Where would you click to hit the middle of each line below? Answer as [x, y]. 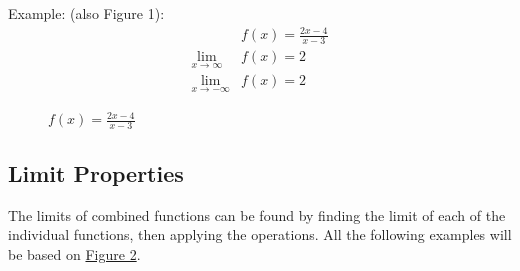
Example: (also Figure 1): [86, 13]
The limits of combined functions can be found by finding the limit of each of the [257, 214]
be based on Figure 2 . [74, 253]
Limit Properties [96, 172]
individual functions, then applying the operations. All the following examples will [260, 234]
